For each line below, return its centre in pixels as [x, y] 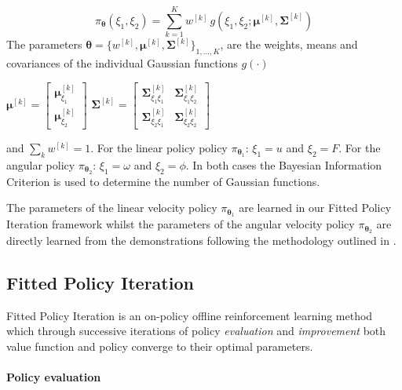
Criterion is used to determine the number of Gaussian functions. [163, 181]
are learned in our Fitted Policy [315, 208]
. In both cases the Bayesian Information [284, 164]
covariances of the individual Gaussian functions [122, 62]
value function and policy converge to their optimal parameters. [160, 346]
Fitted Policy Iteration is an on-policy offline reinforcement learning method [190, 315]
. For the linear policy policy [159, 147]
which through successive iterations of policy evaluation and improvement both [196, 331]
